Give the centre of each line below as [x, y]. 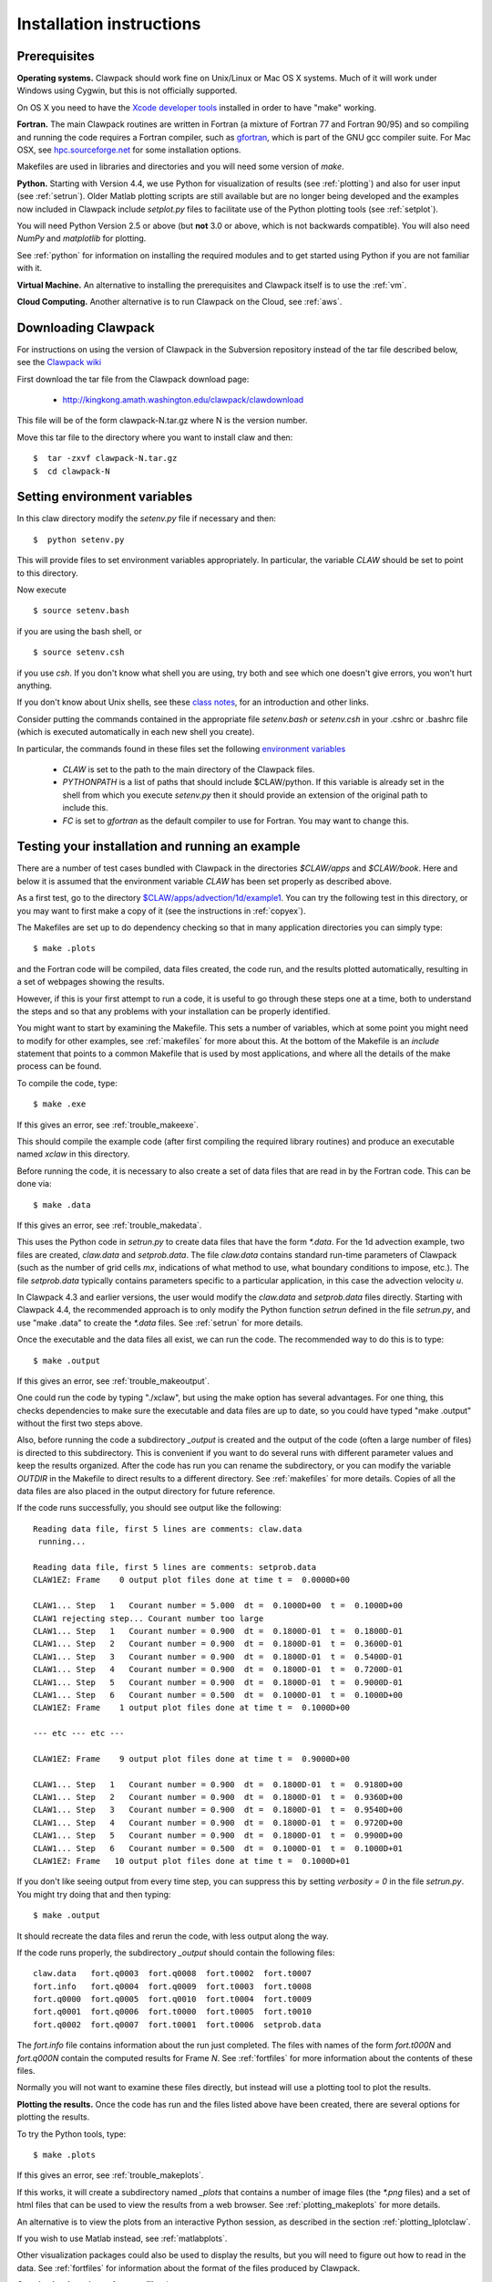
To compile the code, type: [67, 1083]
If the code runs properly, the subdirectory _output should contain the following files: [176, 1952]
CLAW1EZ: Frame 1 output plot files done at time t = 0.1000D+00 [192, 1708]
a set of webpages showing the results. [91, 982]
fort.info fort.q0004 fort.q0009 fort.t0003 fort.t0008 [172, 1986]
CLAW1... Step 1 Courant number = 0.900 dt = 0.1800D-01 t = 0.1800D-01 [218, 1631]
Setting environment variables [105, 497]
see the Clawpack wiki [59, 362]
